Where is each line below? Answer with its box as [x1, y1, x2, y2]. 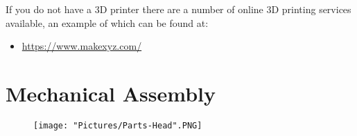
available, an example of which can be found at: [6, 15, 209, 30]
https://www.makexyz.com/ [21, 39, 142, 53]
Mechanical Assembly [6, 79, 216, 107]
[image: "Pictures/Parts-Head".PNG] [33, 120, 202, 130]
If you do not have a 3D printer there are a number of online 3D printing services [6, 2, 351, 16]
